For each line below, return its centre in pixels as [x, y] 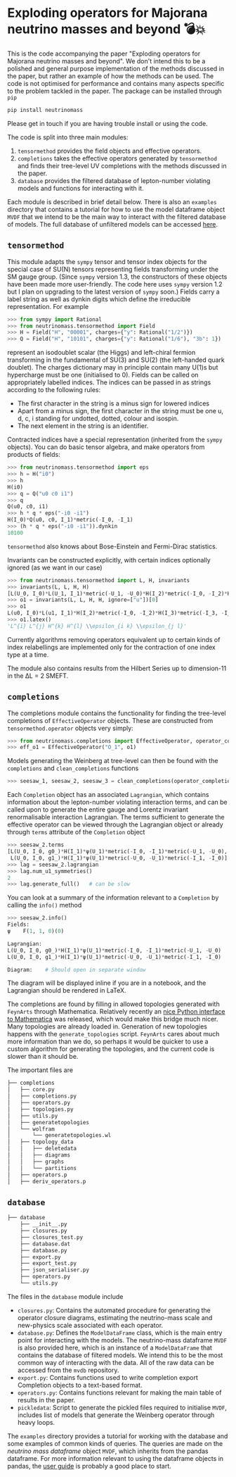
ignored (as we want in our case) [55, 567]
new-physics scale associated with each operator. [90, 1325]
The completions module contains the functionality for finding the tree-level [117, 713]
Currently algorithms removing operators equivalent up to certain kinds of [114, 639]
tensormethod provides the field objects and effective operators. [110, 151]
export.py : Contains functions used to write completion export [108, 1377]
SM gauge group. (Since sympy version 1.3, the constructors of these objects [117, 277]
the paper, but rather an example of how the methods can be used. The [111, 76]
